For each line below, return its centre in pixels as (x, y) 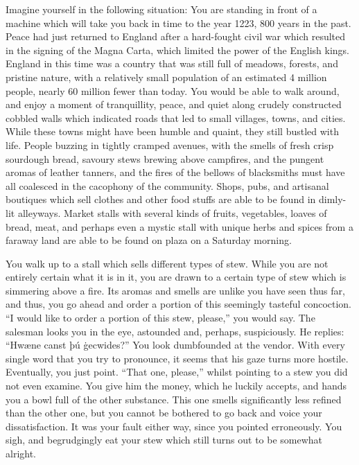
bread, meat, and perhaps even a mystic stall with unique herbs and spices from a (179, 226)
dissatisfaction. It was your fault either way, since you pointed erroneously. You (174, 426)
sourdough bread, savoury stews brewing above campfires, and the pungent (165, 158)
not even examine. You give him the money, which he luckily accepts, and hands (176, 386)
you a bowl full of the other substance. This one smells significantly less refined (174, 399)
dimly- (332, 199)
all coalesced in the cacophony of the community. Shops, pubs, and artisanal (167, 185)
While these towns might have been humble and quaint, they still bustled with (172, 131)
